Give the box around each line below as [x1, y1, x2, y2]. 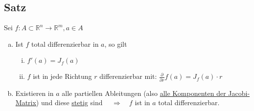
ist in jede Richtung [33, 71, 92, 81]
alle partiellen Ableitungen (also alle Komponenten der [62, 88, 226, 98]
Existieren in [15, 88, 54, 98]
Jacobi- [228, 88, 250, 98]
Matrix [15, 97, 36, 108]
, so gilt [104, 38, 127, 49]
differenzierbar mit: [99, 71, 157, 81]
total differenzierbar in [31, 38, 99, 49]
